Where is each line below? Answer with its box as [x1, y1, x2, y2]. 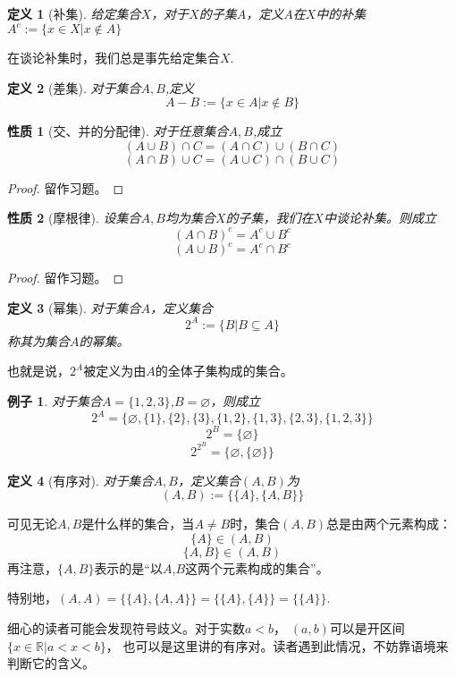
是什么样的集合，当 [81, 514, 195, 533]
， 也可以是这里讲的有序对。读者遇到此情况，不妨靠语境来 [105, 636, 449, 655]
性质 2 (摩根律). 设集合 [7, 208, 141, 227]
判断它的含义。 [7, 654, 95, 673]
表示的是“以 [94, 558, 163, 577]
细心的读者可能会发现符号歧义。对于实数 [7, 618, 245, 637]
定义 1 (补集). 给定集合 [7, 4, 141, 22]
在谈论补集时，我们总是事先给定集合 [7, 48, 220, 67]
